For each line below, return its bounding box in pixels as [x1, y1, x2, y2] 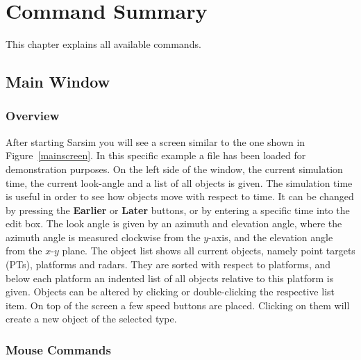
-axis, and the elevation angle [208, 229, 333, 244]
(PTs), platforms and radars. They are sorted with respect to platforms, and [6, 257, 331, 272]
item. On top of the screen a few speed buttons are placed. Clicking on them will [6, 297, 350, 312]
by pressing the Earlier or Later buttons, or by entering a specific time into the [6, 202, 350, 217]
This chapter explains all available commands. [6, 37, 201, 51]
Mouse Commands [6, 341, 111, 358]
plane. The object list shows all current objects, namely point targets [62, 243, 355, 258]
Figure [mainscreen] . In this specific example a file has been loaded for [6, 148, 306, 163]
